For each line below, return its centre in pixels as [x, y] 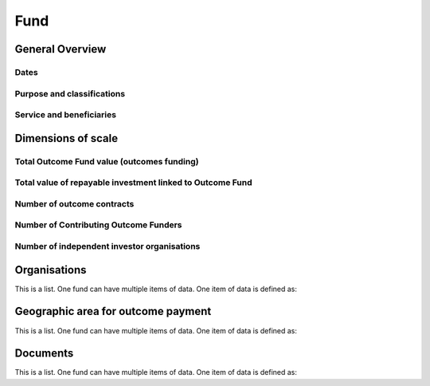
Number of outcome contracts [74, 203]
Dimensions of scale [66, 138]
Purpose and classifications [70, 93]
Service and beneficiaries [66, 115]
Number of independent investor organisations [107, 246]
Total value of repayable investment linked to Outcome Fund [133, 183]
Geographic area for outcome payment [113, 311]
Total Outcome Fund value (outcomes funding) [107, 161]
